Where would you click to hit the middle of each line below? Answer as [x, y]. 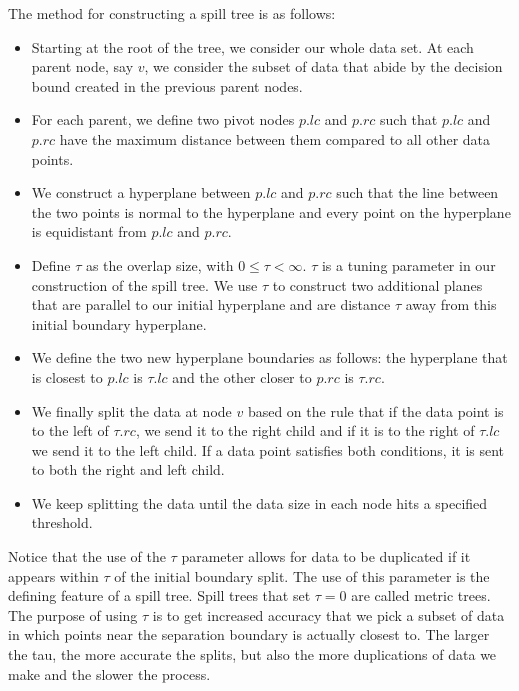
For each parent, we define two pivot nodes [163, 119]
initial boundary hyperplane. [119, 323]
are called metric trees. [421, 595]
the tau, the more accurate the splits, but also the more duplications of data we [252, 654]
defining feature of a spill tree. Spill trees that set [159, 595]
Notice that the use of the [87, 556]
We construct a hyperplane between [141, 192]
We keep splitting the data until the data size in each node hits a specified [259, 502]
